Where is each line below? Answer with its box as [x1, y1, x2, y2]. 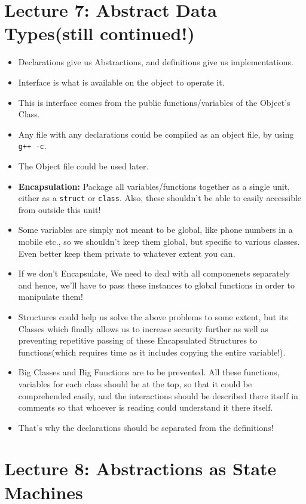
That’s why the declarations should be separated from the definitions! [18, 421, 274, 433]
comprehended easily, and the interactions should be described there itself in [18, 389, 298, 402]
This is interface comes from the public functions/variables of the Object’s [18, 96, 290, 108]
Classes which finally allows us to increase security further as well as [18, 322, 268, 335]
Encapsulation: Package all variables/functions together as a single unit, [18, 180, 290, 192]
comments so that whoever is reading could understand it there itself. [18, 401, 273, 414]
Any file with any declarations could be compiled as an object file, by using [18, 127, 294, 140]
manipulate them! [18, 290, 83, 303]
